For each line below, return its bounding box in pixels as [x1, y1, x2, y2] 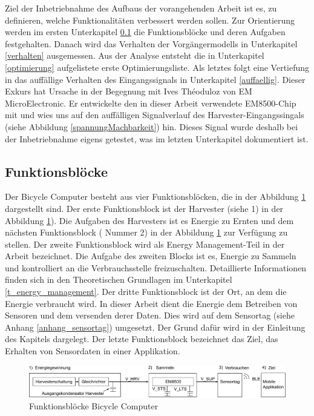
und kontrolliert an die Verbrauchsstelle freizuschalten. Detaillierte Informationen [5, 261, 307, 274]
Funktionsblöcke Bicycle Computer [29, 399, 159, 412]
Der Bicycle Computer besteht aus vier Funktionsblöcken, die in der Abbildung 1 [5, 190, 306, 203]
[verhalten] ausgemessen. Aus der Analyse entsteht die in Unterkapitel [5, 49, 264, 62]
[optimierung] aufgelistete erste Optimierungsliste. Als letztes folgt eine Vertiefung [5, 61, 310, 73]
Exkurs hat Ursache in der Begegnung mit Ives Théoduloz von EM [5, 85, 252, 97]
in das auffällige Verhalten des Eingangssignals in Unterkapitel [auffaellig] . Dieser [5, 73, 306, 85]
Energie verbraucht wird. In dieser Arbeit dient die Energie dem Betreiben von [5, 297, 298, 309]
